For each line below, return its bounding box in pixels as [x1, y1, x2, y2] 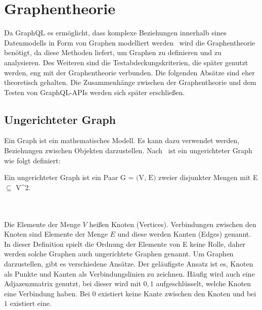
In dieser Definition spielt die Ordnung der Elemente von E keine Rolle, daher [4, 238, 246, 249]
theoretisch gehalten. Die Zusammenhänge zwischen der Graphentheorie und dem [4, 77, 256, 87]
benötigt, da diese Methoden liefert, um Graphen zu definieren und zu [4, 47, 222, 58]
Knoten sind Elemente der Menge [4, 229, 108, 239]
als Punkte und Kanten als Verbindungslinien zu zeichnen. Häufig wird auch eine [4, 268, 255, 279]
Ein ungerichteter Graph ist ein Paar [4, 172, 118, 183]
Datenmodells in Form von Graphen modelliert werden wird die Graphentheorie [4, 37, 255, 48]
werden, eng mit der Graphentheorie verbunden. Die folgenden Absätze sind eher [4, 67, 255, 77]
